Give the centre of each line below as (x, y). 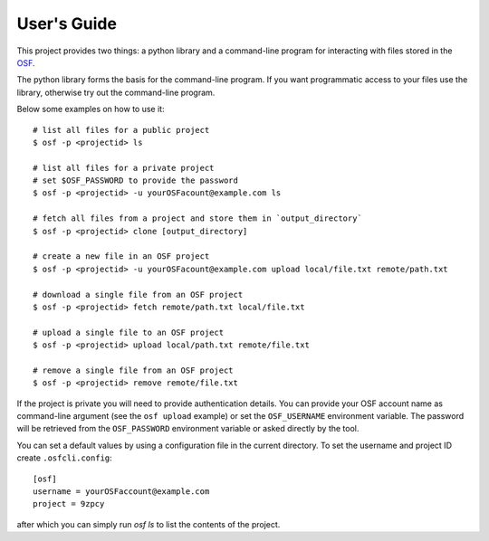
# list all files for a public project (121, 130)
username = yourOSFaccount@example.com (121, 492)
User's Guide (67, 24)
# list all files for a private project (124, 168)
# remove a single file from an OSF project (134, 370)
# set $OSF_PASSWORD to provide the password (136, 180)
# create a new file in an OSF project (121, 256)
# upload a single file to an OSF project (129, 332)
